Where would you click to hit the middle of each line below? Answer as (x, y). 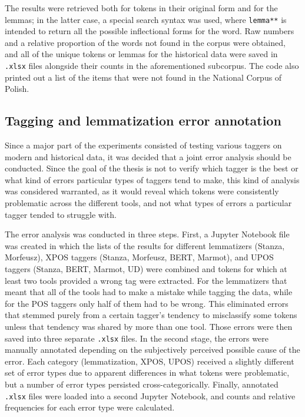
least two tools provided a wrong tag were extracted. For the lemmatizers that (146, 280)
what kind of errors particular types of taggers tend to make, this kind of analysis (152, 179)
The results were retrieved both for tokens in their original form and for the (141, 8)
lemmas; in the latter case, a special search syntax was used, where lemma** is (146, 19)
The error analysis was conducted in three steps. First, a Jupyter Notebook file (147, 234)
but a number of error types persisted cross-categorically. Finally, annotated (142, 384)
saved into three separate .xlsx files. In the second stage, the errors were (137, 338)
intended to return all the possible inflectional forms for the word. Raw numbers (150, 31)
